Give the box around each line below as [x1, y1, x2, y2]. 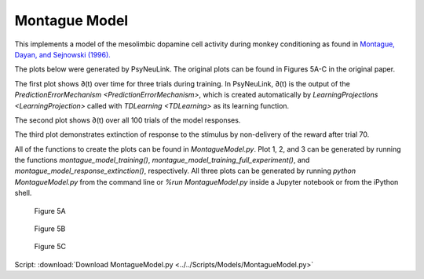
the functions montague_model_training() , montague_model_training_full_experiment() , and [14, 156, 310, 165]
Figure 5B [34, 224, 66, 233]
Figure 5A [34, 206, 66, 215]
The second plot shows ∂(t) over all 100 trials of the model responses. [14, 115, 241, 125]
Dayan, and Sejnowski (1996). [14, 50, 111, 59]
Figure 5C [34, 242, 67, 251]
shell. [14, 189, 32, 198]
